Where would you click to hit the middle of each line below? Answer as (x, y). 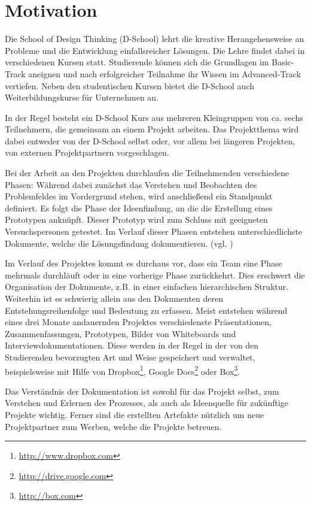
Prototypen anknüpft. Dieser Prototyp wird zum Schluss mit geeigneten (136, 219)
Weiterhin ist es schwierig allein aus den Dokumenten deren (114, 298)
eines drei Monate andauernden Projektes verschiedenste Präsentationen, (138, 322)
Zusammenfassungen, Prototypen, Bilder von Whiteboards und (121, 333)
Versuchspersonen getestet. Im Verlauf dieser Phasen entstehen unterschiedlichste (154, 231)
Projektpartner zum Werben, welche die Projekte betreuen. (113, 426)
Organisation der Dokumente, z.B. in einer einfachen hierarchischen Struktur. (147, 287)
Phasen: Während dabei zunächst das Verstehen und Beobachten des (131, 184)
